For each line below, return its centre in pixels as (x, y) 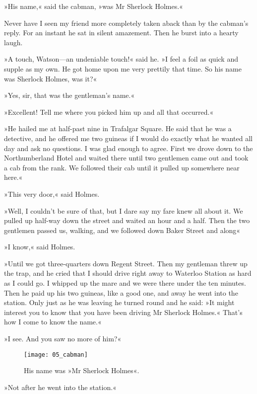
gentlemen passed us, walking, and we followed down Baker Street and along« (122, 230)
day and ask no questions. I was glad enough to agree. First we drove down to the (128, 148)
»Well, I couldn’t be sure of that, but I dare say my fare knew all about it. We (124, 210)
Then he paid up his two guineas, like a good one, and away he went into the (121, 292)
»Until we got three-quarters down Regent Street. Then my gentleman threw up (126, 263)
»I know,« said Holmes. (40, 247)
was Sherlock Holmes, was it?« (51, 78)
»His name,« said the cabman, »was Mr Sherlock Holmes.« (94, 6)
